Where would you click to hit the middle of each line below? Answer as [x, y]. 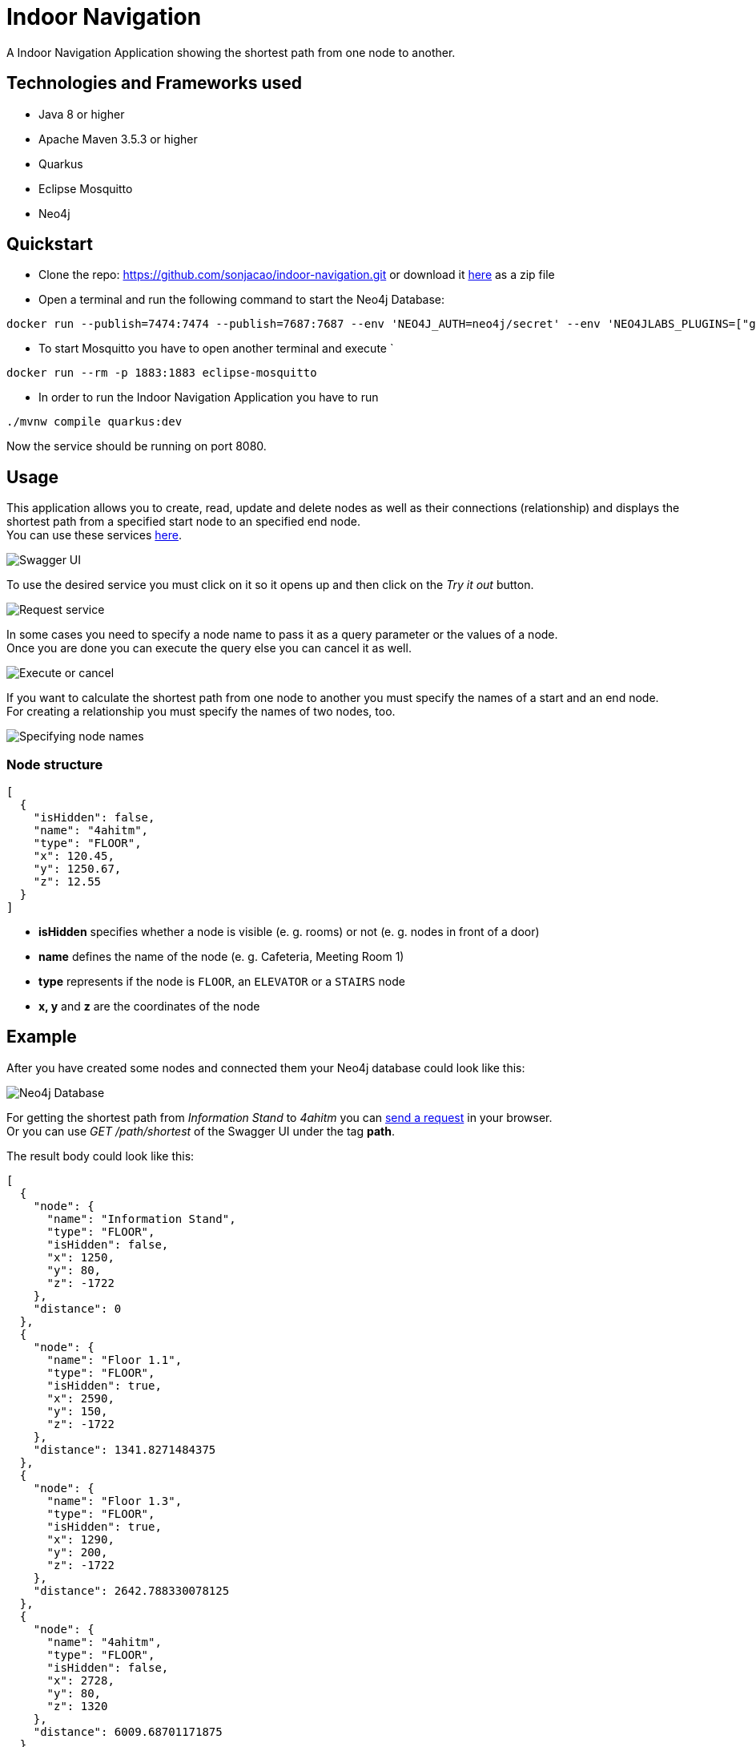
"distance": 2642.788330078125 [131, 1590]
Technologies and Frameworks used [155, 83]
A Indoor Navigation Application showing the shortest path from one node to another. [231, 52]
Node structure [55, 764]
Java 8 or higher [82, 114]
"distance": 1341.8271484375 [125, 1449]
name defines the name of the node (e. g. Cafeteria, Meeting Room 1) [221, 957]
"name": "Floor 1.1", [115, 1360]
